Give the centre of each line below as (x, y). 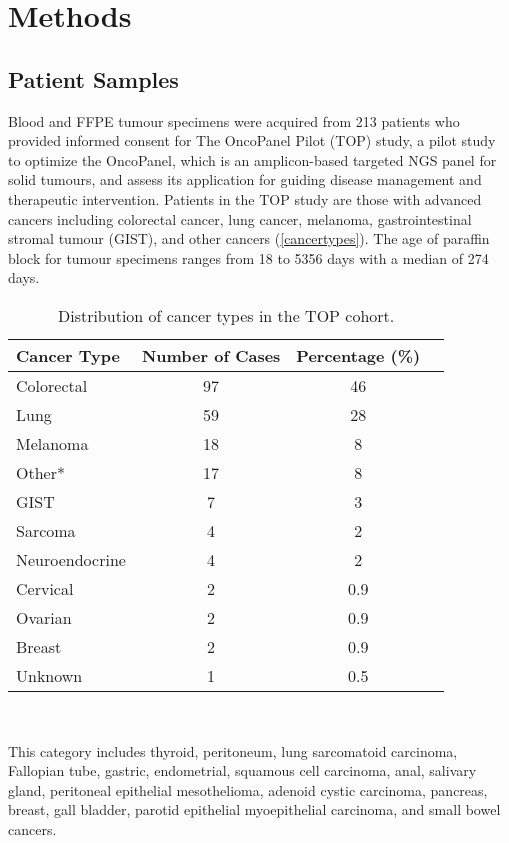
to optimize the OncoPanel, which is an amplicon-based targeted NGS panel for (252, 159)
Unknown (49, 675)
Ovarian (44, 617)
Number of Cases (211, 355)
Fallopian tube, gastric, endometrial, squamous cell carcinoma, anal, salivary (242, 770)
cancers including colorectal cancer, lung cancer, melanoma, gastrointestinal (240, 218)
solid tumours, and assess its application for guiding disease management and (245, 179)
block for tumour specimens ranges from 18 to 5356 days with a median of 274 (248, 257)
